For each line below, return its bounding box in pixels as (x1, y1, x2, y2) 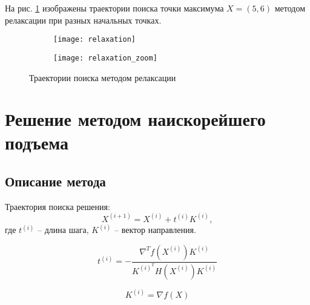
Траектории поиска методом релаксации (29, 71, 176, 84)
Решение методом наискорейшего (5, 107, 266, 131)
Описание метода (5, 172, 106, 191)
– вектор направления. (114, 223, 196, 236)
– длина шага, (38, 223, 89, 236)
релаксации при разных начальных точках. (5, 13, 162, 26)
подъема (5, 130, 69, 155)
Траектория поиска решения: (5, 200, 110, 212)
